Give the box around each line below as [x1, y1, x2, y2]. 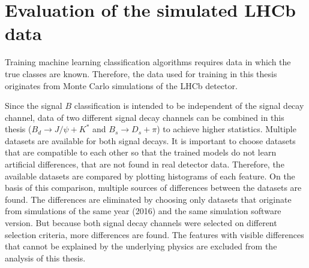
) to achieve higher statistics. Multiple [157, 123, 296, 135]
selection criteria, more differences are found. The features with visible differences [5, 228, 304, 240]
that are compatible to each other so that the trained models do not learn [5, 146, 277, 159]
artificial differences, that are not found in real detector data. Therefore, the [5, 158, 284, 170]
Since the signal [5, 99, 62, 112]
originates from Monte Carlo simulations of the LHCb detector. [5, 79, 238, 92]
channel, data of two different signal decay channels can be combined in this [5, 111, 284, 123]
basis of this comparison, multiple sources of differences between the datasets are [5, 181, 302, 194]
